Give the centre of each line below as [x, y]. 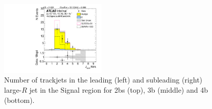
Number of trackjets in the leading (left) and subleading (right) [103, 80]
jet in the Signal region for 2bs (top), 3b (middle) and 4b [119, 90]
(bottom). [19, 100]
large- [13, 90]
